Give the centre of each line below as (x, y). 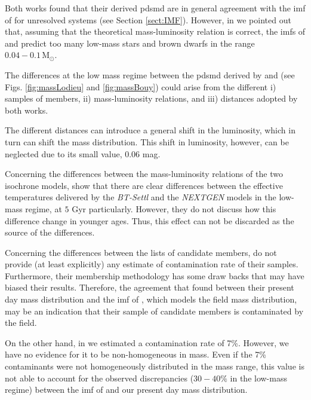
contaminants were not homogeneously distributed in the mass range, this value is (155, 366)
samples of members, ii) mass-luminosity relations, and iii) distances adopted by (151, 98)
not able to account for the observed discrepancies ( (99, 378)
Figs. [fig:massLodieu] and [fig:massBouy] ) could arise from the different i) (141, 86)
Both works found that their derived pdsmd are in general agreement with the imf (155, 8)
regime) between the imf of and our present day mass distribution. (126, 390)
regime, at (44, 208)
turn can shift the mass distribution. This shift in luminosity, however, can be (147, 141)
